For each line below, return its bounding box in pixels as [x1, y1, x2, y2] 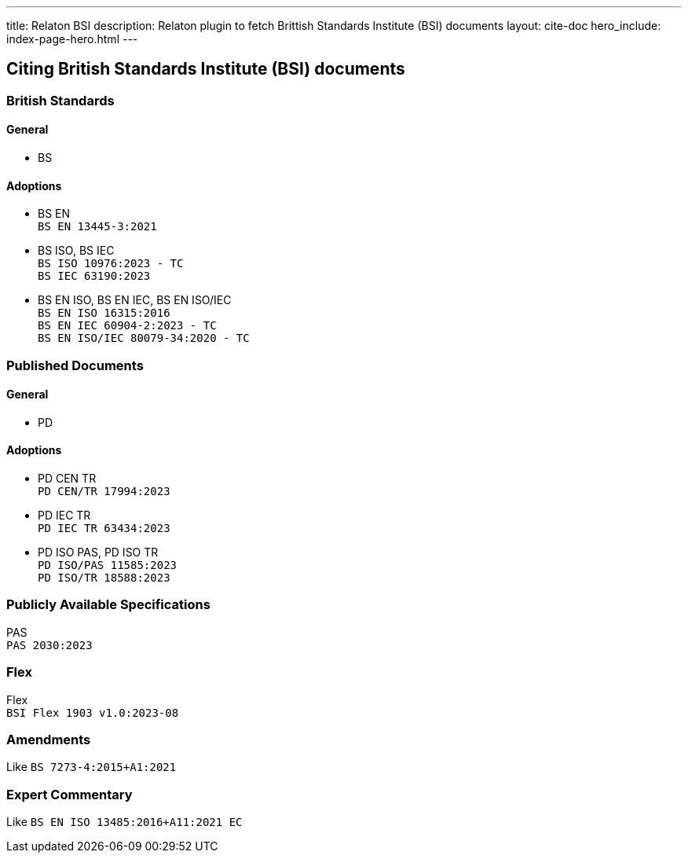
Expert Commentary [6, 786, 133, 802]
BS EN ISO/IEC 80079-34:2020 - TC [38, 332, 250, 345]
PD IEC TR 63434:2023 [38, 522, 170, 535]
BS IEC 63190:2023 [38, 270, 151, 283]
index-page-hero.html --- [6, 32, 138, 46]
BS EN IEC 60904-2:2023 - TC [38, 319, 217, 332]
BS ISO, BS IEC [38, 244, 115, 258]
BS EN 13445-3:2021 [38, 220, 157, 233]
